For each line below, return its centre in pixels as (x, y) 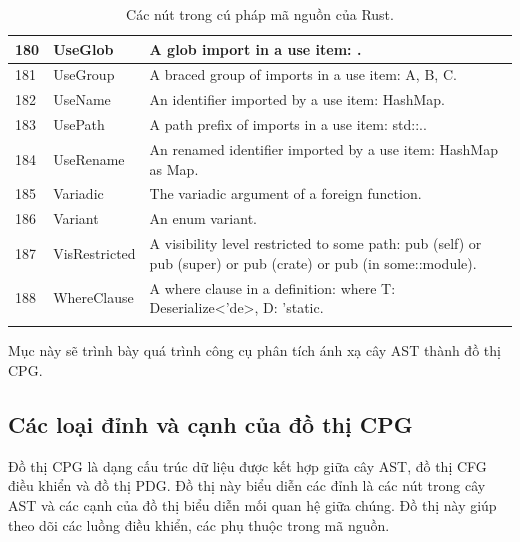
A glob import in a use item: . (255, 48)
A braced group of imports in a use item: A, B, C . (303, 74)
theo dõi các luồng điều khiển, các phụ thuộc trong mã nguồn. (199, 524)
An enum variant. (203, 218)
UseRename (89, 158)
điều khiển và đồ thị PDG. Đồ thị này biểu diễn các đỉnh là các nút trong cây (247, 485)
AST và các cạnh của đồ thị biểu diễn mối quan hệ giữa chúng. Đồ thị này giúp (252, 505)
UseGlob (83, 48)
